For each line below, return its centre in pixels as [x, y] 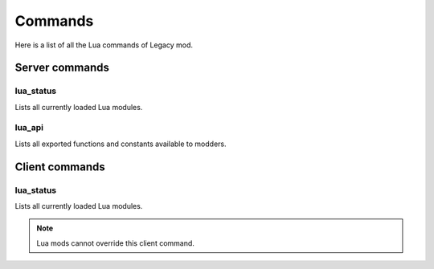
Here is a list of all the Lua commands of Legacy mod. [104, 45]
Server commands [62, 68]
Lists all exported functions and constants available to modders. [121, 144]
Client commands [60, 167]
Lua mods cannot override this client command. [115, 243]
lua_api [29, 128]
